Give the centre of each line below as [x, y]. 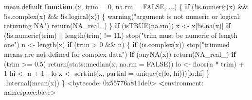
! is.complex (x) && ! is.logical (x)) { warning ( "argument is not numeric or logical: [123, 16]
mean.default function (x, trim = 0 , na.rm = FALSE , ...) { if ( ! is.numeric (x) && [126, 6]
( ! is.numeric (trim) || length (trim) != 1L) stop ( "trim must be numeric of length [121, 35]
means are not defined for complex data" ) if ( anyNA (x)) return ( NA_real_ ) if [120, 54]
